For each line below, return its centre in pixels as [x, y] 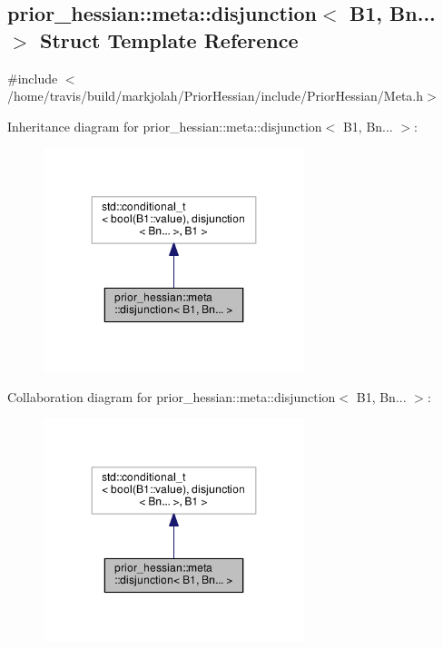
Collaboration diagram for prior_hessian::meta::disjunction [172, 396]
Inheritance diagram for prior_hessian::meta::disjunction [165, 126]
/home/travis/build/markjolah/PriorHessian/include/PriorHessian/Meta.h [216, 96]
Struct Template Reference [169, 39]
